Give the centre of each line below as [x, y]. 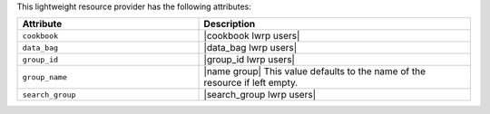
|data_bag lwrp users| [250, 48]
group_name [45, 77]
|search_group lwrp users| [260, 95]
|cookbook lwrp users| [252, 36]
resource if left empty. [251, 83]
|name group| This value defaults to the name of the [315, 71]
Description [230, 24]
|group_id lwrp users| [249, 60]
